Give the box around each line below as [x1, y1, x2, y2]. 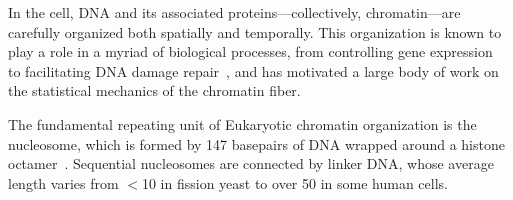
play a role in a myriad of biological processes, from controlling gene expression [8, 41, 493, 62]
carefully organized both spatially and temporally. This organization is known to [8, 21, 502, 42]
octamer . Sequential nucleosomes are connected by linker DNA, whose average [8, 153, 494, 174]
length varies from [8, 172, 119, 193]
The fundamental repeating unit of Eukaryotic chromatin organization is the [8, 113, 477, 134]
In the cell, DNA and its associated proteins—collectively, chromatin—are [8, 2, 461, 22]
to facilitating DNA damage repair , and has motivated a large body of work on [8, 60, 499, 81]
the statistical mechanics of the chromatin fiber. [8, 80, 301, 101]
